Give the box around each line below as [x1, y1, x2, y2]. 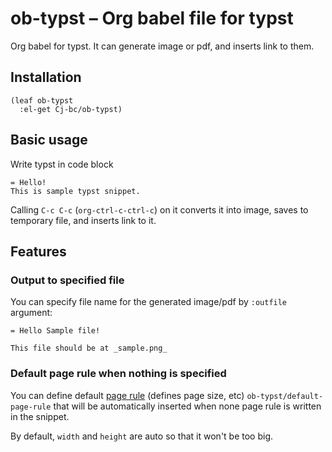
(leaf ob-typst [10, 95, 74, 106]
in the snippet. [10, 410, 70, 422]
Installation [10, 69, 82, 86]
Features [10, 243, 67, 260]
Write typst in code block [10, 158, 114, 170]
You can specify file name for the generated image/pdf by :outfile [10, 296, 288, 308]
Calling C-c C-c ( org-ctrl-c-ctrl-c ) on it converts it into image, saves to [10, 203, 309, 216]
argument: [10, 307, 53, 319]
